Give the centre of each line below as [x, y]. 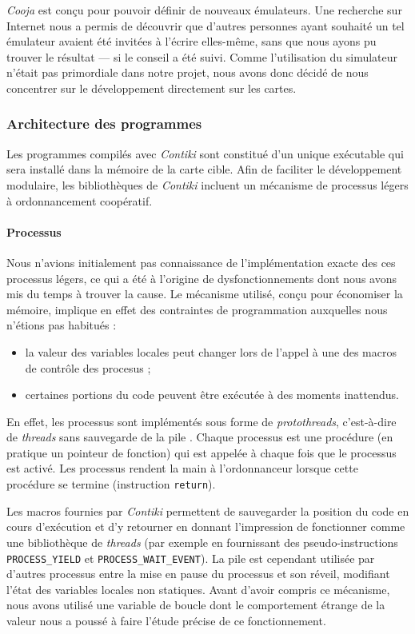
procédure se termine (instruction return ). [111, 484]
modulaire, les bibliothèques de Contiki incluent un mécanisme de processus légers [207, 184]
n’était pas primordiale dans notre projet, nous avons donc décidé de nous [188, 72]
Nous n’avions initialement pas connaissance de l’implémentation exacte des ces [201, 262]
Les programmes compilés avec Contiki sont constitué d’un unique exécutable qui [205, 153]
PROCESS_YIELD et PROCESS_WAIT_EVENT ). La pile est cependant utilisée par [191, 558]
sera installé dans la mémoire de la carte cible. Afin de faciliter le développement [204, 169]
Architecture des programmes [104, 124]
